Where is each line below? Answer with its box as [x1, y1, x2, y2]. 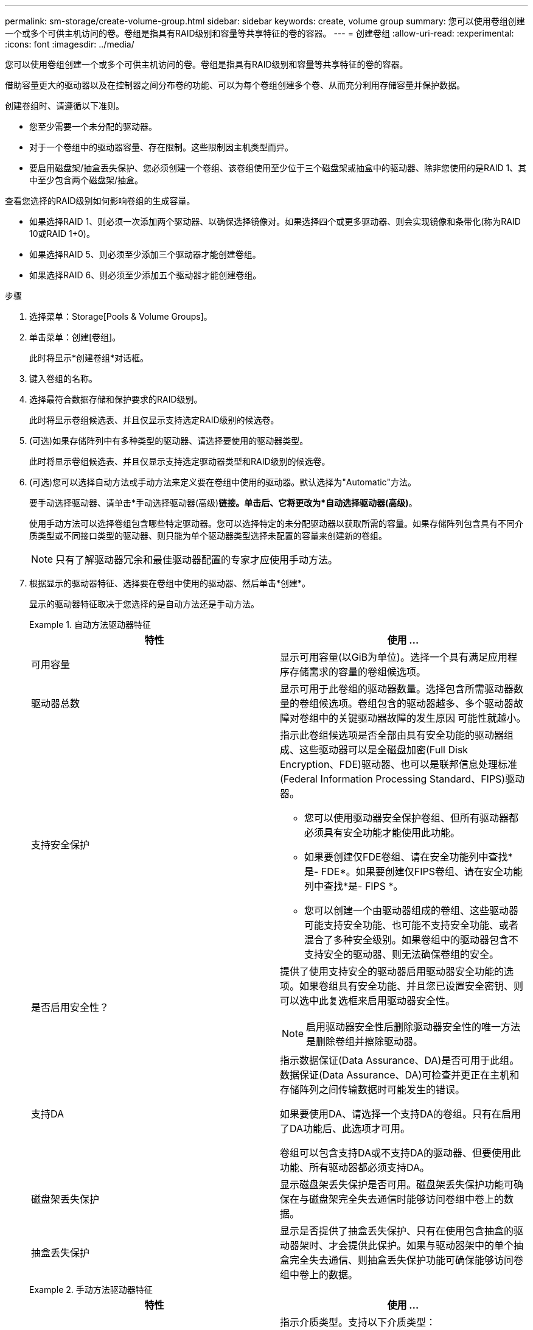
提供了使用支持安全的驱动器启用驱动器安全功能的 [280, 965, 504, 977]
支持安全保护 [31, 839, 90, 851]
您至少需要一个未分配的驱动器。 [29, 121, 157, 132]
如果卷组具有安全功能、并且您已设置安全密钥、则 [299, 980, 524, 992]
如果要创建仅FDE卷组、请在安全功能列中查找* [304, 851, 513, 863]
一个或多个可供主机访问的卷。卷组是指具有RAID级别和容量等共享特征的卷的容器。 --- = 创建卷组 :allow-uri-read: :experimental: [5, 28, 514, 38]
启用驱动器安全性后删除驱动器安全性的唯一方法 [306, 1021, 521, 1033]
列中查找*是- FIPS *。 [304, 880, 403, 892]
